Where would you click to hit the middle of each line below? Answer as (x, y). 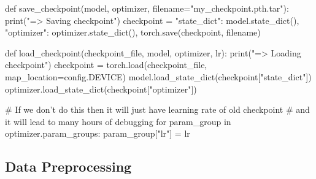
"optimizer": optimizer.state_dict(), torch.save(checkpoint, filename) (133, 32)
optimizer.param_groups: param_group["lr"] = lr (98, 133)
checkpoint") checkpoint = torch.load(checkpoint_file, (106, 65)
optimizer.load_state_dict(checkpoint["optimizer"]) (101, 89)
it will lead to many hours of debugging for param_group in (118, 121)
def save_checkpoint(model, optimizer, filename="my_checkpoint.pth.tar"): (147, 8)
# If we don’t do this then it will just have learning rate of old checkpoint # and (157, 109)
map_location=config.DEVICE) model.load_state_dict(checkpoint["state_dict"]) (158, 76)
